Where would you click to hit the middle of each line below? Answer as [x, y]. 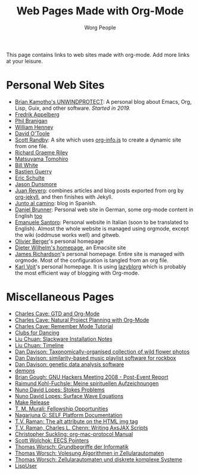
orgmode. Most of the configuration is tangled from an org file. [91, 260]
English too [29, 215]
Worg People [100, 27]
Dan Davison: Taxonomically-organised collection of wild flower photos [102, 351]
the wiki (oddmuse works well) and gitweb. [67, 235]
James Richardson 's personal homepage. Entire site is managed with [99, 254]
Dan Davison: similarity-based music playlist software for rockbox [95, 358]
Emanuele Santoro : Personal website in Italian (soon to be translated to [102, 222]
